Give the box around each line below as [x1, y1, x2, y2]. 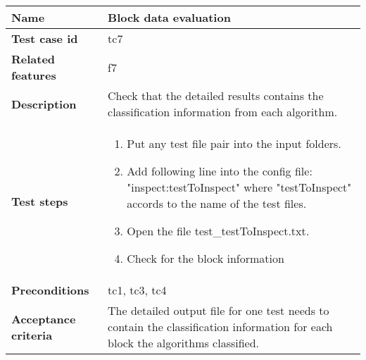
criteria [11, 326, 53, 343]
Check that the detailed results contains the [108, 87, 324, 104]
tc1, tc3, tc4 [108, 282, 167, 298]
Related [11, 51, 56, 67]
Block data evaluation [108, 9, 231, 25]
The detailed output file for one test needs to [108, 302, 329, 318]
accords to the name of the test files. [127, 195, 307, 211]
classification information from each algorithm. [108, 104, 338, 120]
